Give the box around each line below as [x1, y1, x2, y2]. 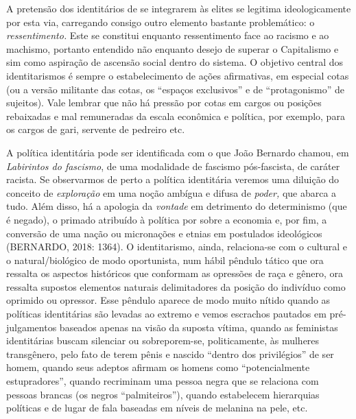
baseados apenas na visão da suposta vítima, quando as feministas [59, 320, 338, 334]
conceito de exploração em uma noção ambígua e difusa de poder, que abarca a [6, 185, 337, 200]
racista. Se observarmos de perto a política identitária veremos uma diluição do [6, 172, 340, 187]
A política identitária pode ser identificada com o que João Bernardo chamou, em [6, 145, 349, 159]
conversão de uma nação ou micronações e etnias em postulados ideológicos [6, 226, 322, 240]
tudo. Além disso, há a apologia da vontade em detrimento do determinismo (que [6, 199, 347, 213]
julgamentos [6, 320, 57, 334]
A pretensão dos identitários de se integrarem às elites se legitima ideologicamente [6, 1, 351, 15]
